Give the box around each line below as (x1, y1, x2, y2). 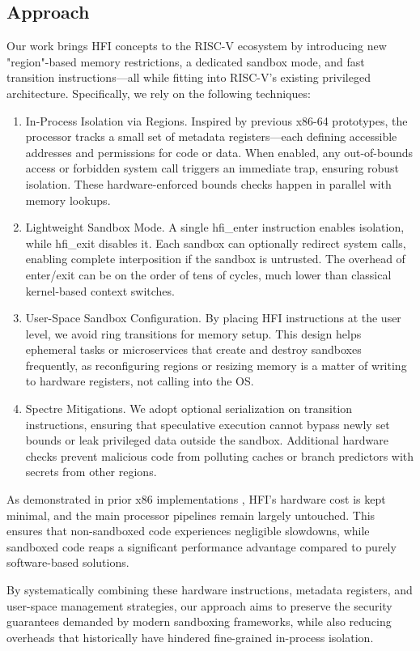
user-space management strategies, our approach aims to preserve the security (6, 597, 392, 614)
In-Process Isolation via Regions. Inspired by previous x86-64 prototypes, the (25, 112, 408, 129)
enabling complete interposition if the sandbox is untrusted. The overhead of (25, 250, 405, 267)
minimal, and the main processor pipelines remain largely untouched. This (6, 506, 375, 523)
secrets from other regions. (25, 463, 157, 480)
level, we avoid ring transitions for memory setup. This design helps (25, 325, 362, 342)
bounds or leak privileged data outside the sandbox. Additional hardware (25, 432, 388, 449)
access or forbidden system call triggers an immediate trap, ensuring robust (25, 160, 400, 177)
